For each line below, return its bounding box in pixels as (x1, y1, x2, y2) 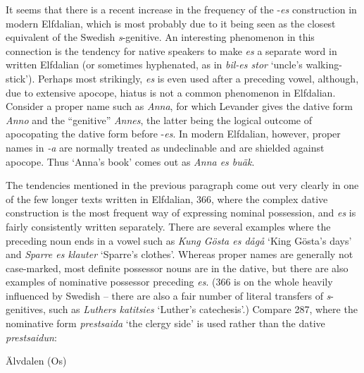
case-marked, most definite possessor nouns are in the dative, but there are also (6, 260, 349, 275)
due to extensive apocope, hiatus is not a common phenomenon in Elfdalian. (6, 85, 336, 99)
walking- (306, 57, 342, 72)
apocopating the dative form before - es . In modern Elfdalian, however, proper (6, 126, 341, 141)
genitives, (6, 302, 46, 317)
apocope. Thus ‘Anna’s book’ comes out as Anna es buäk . (6, 154, 255, 169)
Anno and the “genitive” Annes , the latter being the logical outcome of (6, 112, 312, 127)
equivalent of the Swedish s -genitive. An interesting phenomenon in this (6, 30, 315, 44)
